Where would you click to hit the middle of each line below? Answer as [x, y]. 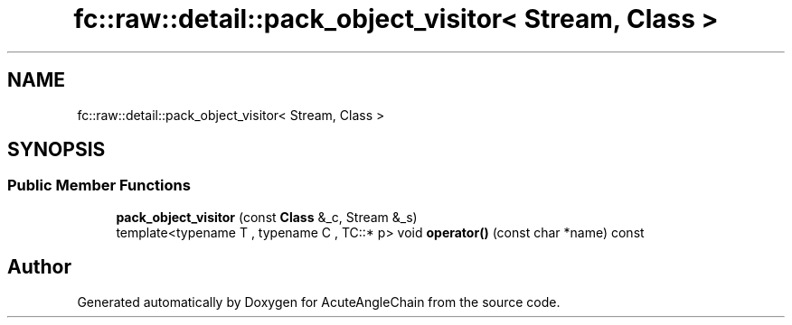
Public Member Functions [99, 186]
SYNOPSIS [57, 150]
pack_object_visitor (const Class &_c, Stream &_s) [267, 217]
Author [39, 267]
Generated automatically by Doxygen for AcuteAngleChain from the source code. [319, 302]
